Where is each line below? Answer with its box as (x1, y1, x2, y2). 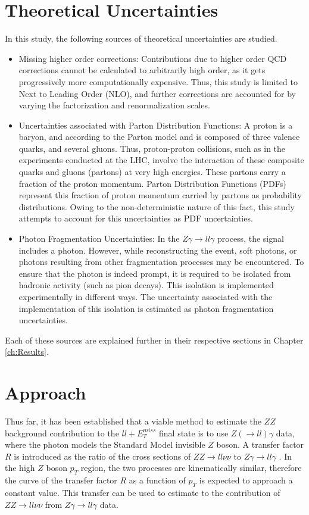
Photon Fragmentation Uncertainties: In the (18, 232, 180, 245)
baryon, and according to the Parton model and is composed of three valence (18, 130, 300, 143)
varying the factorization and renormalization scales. (18, 99, 210, 111)
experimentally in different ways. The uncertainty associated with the (18, 291, 273, 302)
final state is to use (159, 426, 229, 439)
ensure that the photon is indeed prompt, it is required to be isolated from (18, 267, 291, 279)
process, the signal (217, 232, 284, 245)
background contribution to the (5, 426, 119, 439)
